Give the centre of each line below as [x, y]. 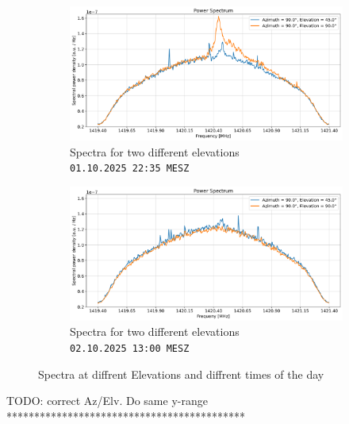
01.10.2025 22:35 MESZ [130, 169]
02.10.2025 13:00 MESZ [130, 348]
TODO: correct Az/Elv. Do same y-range [107, 401]
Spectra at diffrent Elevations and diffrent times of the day [181, 374]
